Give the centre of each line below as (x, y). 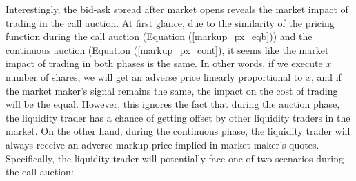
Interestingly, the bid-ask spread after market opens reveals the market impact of (177, 9)
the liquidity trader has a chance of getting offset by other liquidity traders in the (178, 117)
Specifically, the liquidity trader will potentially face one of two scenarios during (175, 158)
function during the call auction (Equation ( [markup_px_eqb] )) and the (159, 36)
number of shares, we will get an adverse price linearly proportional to (154, 76)
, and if (326, 76)
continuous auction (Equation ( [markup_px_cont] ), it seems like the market (167, 49)
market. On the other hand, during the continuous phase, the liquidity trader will (178, 131)
